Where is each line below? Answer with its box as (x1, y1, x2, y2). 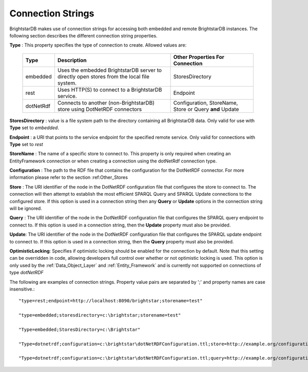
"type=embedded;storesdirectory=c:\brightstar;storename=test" (18, 313, 181, 318)
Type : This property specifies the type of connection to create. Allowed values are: (9, 42, 187, 48)
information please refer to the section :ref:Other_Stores (9, 174, 128, 180)
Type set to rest (9, 141, 43, 147)
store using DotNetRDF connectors (57, 106, 142, 113)
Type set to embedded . (9, 125, 59, 131)
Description (57, 56, 87, 64)
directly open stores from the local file (57, 73, 150, 80)
